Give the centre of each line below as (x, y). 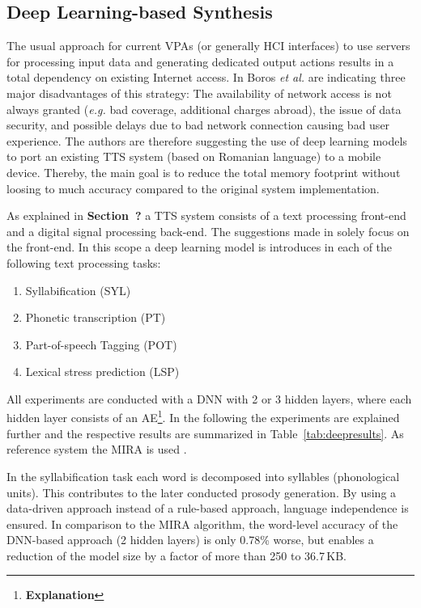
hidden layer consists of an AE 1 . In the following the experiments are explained (203, 416)
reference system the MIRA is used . (97, 449)
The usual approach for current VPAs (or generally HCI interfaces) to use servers (208, 46)
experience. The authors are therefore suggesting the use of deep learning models (207, 140)
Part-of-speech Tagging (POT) (101, 344)
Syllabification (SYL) (78, 290)
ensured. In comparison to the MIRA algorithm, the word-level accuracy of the (202, 524)
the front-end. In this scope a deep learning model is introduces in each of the (200, 247)
